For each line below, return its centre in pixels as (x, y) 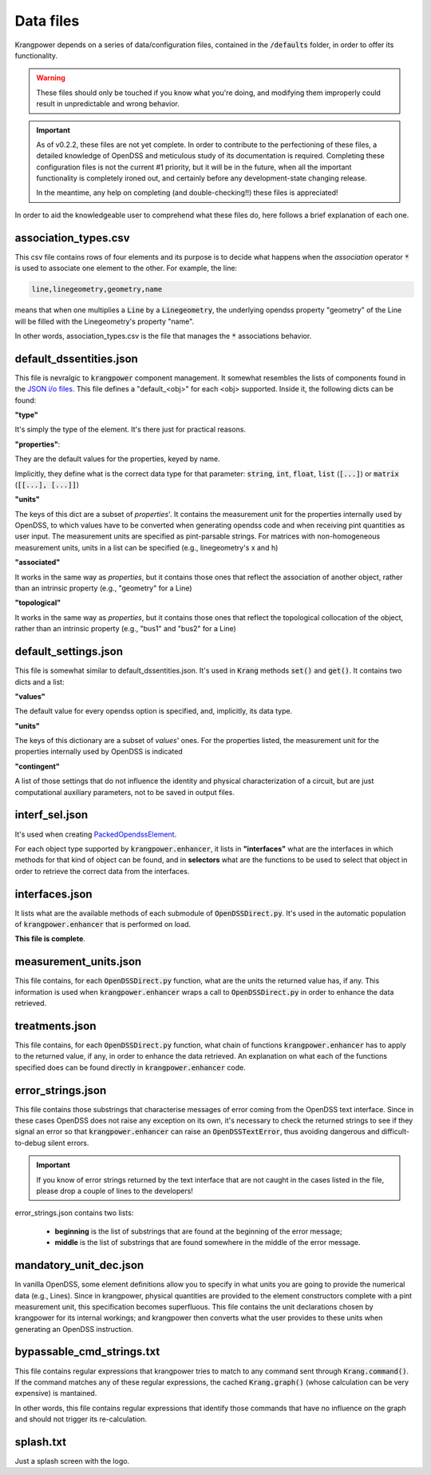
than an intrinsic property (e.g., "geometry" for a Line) (103, 588)
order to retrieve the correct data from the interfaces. (102, 871)
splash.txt (41, 1442)
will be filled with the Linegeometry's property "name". (105, 321)
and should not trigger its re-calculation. (81, 1419)
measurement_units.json (78, 962)
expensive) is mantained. (56, 1393)
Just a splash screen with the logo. (72, 1461)
